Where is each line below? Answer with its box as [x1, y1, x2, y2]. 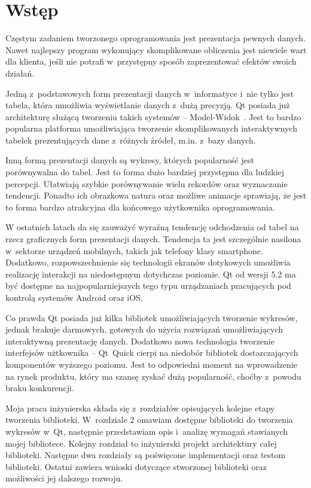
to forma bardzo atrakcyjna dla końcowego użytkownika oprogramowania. [5, 200, 275, 213]
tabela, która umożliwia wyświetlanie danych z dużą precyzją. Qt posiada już [5, 99, 290, 111]
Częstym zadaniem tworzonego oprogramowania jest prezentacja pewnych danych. [5, 32, 306, 44]
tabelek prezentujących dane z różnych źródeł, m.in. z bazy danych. [5, 133, 256, 146]
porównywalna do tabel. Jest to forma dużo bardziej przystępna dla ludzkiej [5, 166, 285, 178]
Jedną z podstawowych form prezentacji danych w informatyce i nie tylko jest [5, 87, 294, 99]
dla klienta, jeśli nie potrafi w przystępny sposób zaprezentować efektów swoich [5, 55, 297, 68]
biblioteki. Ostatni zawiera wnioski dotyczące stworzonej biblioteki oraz [5, 460, 267, 472]
